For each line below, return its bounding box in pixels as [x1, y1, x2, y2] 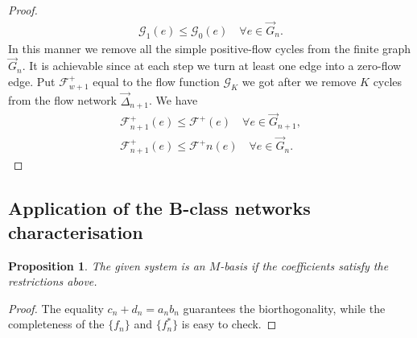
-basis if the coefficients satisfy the [220, 257, 389, 274]
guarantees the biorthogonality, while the [183, 299, 386, 316]
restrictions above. [8, 273, 97, 290]
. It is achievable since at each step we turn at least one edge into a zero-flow [22, 57, 402, 74]
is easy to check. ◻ [181, 315, 277, 332]
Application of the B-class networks [8, 196, 311, 221]
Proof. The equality [8, 299, 104, 316]
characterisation [8, 219, 143, 244]
